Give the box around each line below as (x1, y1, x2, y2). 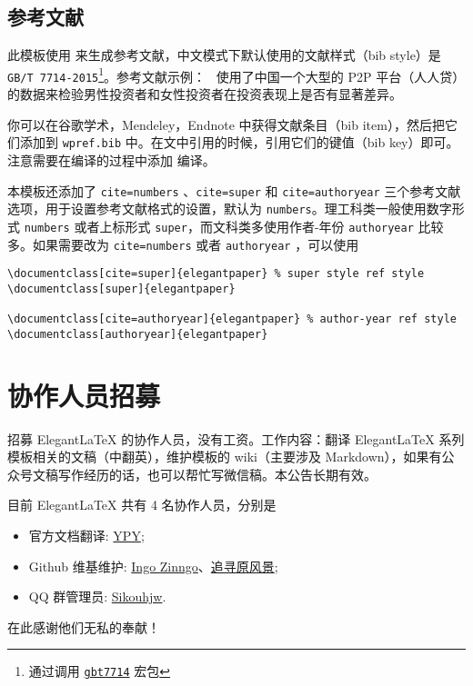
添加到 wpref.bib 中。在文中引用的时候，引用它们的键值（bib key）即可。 (19, 133, 459, 152)
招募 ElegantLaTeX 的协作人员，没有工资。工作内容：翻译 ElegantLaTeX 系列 (7, 429, 465, 448)
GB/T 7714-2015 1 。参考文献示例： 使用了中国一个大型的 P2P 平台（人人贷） (7, 64, 466, 85)
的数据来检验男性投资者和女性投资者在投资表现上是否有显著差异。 (7, 85, 402, 104)
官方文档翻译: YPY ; (28, 525, 145, 544)
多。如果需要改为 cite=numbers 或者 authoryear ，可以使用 (7, 234, 359, 254)
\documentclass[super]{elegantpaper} (7, 282, 236, 295)
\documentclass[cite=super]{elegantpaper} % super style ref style (7, 267, 425, 281)
